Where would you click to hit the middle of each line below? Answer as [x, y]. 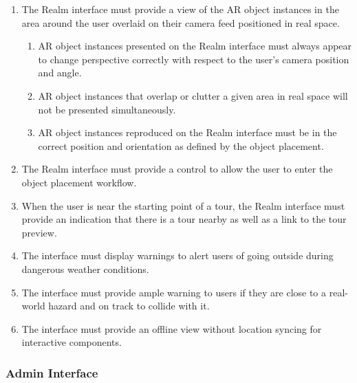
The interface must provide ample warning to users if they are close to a [174, 292]
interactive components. [72, 342]
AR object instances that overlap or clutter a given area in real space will [193, 95]
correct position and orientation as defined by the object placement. [181, 145]
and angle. [60, 73]
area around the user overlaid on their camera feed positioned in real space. [181, 22]
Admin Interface [52, 372]
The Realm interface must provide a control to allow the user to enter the [177, 169]
